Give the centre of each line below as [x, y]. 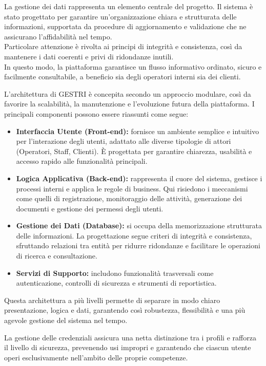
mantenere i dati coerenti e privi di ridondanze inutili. [89, 56]
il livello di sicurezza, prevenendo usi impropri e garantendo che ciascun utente [128, 347]
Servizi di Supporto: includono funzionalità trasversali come [115, 273]
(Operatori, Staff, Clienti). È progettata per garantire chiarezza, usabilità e [134, 151]
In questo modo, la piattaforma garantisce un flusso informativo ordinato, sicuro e [133, 66]
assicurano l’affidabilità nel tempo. [58, 36]
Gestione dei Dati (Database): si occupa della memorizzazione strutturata [139, 225]
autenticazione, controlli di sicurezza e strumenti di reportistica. [116, 283]
